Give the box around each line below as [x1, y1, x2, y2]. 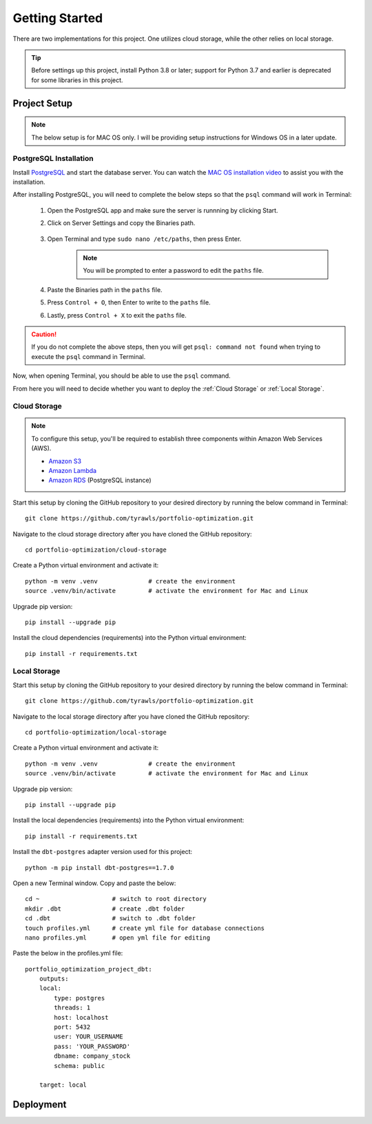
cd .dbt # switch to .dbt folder [25, 915, 196, 922]
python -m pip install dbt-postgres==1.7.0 [25, 864, 174, 871]
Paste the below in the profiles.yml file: [12, 949, 123, 958]
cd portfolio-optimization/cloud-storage [25, 545, 167, 554]
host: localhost [54, 1014, 109, 1021]
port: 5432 [54, 1023, 91, 1031]
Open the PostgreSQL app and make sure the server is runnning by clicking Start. [47, 206, 278, 214]
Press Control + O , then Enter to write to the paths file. [47, 298, 211, 307]
